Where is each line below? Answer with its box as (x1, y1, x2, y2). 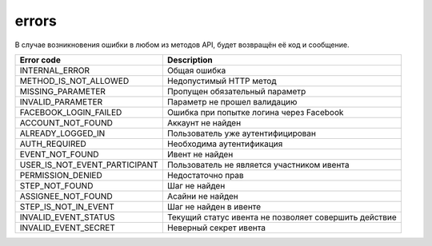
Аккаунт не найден (166, 117, 242, 128)
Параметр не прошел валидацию (166, 96, 298, 107)
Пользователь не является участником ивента (166, 159, 350, 170)
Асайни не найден (166, 190, 239, 201)
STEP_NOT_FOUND (19, 180, 94, 191)
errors (14, 12, 58, 30)
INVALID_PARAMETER (19, 96, 103, 107)
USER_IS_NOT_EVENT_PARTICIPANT (19, 159, 159, 170)
